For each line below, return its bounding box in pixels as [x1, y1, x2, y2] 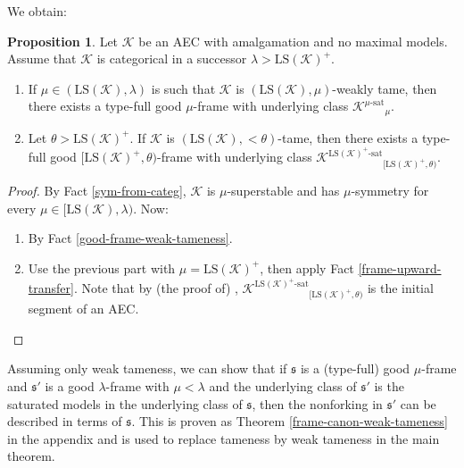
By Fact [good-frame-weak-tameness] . [28, 229, 233, 247]
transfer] [28, 278, 74, 297]
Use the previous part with [28, 258, 176, 277]
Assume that [7, 49, 77, 68]
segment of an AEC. [28, 299, 139, 318]
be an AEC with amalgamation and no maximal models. [138, 31, 448, 50]
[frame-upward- [358, 258, 442, 277]
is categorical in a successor [96, 49, 247, 68]
